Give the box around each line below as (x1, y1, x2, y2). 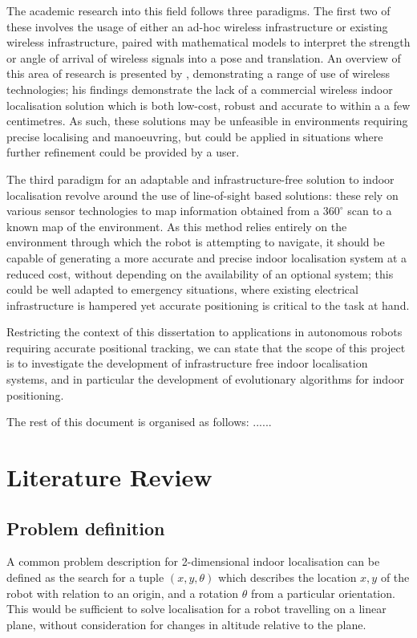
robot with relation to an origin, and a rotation (6, 584, 239, 601)
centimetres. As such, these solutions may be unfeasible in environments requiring (6, 112, 408, 129)
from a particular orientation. (251, 584, 395, 601)
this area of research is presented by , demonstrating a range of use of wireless (6, 65, 391, 82)
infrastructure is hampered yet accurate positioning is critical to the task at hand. (6, 296, 410, 313)
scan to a (347, 202, 392, 219)
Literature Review (6, 461, 213, 494)
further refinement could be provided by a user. (6, 144, 240, 161)
